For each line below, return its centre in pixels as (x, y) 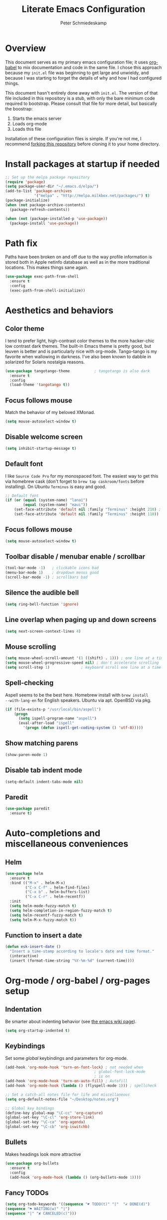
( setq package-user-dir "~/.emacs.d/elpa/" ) (52, 187)
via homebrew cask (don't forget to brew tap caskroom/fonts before (75, 481)
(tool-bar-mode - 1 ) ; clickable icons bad (52, 568)
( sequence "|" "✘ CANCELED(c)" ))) (41, 1213)
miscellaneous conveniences (67, 844)
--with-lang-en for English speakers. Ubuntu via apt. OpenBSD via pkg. (78, 700)
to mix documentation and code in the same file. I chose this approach (90, 67)
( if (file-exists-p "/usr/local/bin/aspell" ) (53, 709)
